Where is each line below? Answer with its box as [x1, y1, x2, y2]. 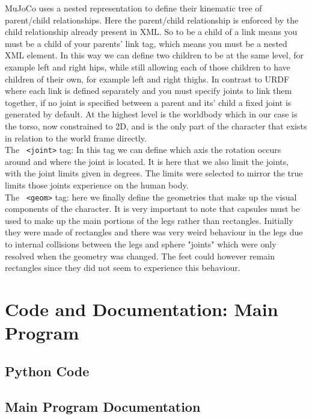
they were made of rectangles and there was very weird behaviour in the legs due [5, 226, 303, 238]
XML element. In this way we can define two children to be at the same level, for [5, 49, 304, 61]
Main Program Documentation [5, 397, 201, 415]
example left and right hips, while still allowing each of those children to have [5, 60, 290, 73]
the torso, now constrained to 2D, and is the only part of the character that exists [5, 119, 307, 132]
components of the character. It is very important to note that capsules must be [5, 202, 300, 215]
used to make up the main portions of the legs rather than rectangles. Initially [5, 214, 293, 226]
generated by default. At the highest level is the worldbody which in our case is [5, 108, 298, 120]
